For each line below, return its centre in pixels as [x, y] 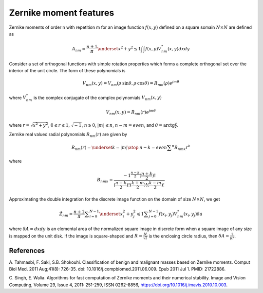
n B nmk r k [181, 148]
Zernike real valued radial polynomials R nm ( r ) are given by [68, 135]
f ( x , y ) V [153, 49]
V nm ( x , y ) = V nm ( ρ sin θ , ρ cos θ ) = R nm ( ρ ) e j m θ [131, 83]
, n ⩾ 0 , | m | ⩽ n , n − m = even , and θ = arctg [128, 125]
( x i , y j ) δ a [193, 215]
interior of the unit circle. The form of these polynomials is [67, 70]
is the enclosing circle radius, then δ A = [189, 236]
